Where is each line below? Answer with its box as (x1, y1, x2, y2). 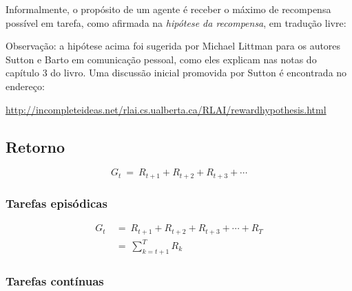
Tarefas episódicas (6, 194, 107, 211)
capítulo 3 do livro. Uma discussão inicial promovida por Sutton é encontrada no (6, 65, 347, 80)
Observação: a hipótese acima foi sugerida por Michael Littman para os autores (6, 39, 341, 53)
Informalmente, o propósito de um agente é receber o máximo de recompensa (6, 2, 331, 16)
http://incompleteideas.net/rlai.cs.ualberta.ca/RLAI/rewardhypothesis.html (6, 102, 327, 116)
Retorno (6, 136, 65, 157)
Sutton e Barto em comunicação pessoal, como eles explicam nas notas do (6, 52, 317, 66)
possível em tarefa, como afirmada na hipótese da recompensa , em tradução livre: (6, 15, 346, 30)
